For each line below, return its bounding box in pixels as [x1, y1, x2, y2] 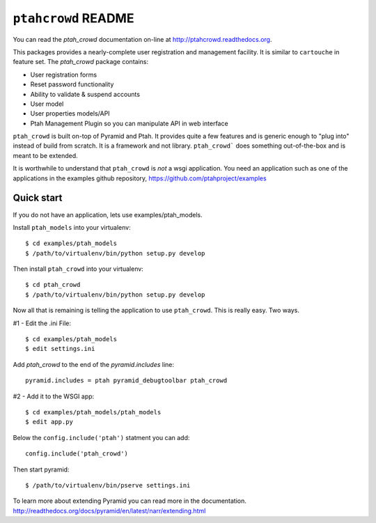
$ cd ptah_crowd [25, 281, 81, 289]
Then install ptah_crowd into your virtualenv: [13, 265, 144, 273]
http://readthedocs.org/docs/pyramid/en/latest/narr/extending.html [13, 506, 206, 515]
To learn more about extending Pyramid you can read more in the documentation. [13, 497, 247, 505]
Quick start [13, 192, 63, 204]
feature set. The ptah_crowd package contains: [13, 58, 149, 66]
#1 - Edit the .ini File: [13, 319, 71, 327]
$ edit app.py [25, 418, 73, 426]
